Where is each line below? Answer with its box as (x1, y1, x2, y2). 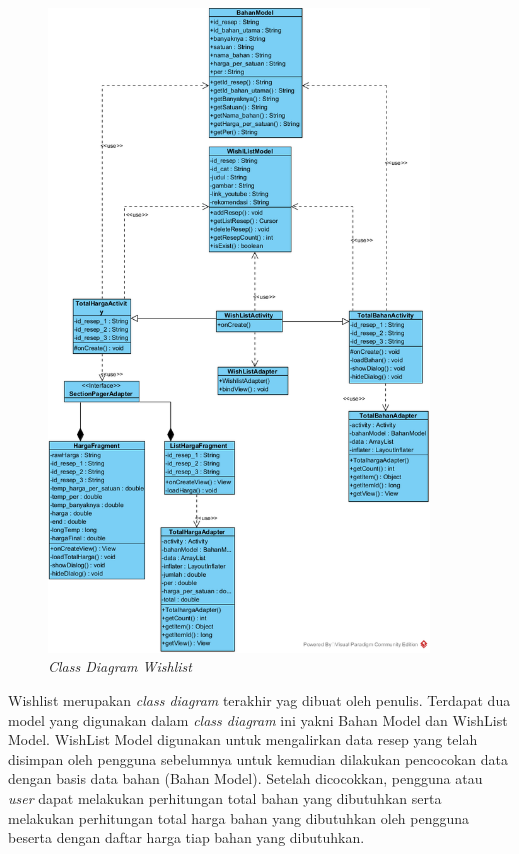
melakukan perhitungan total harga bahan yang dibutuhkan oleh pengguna (8, 807, 470, 828)
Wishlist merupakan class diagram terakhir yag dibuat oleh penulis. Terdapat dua (8, 689, 511, 710)
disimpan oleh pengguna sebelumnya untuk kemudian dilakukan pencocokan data (8, 748, 508, 769)
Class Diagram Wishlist (48, 656, 192, 677)
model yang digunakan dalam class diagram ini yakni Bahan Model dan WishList (8, 709, 508, 730)
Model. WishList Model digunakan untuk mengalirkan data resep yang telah (8, 729, 478, 750)
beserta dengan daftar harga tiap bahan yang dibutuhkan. (8, 827, 365, 848)
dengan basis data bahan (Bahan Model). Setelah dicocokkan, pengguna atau (8, 768, 483, 789)
